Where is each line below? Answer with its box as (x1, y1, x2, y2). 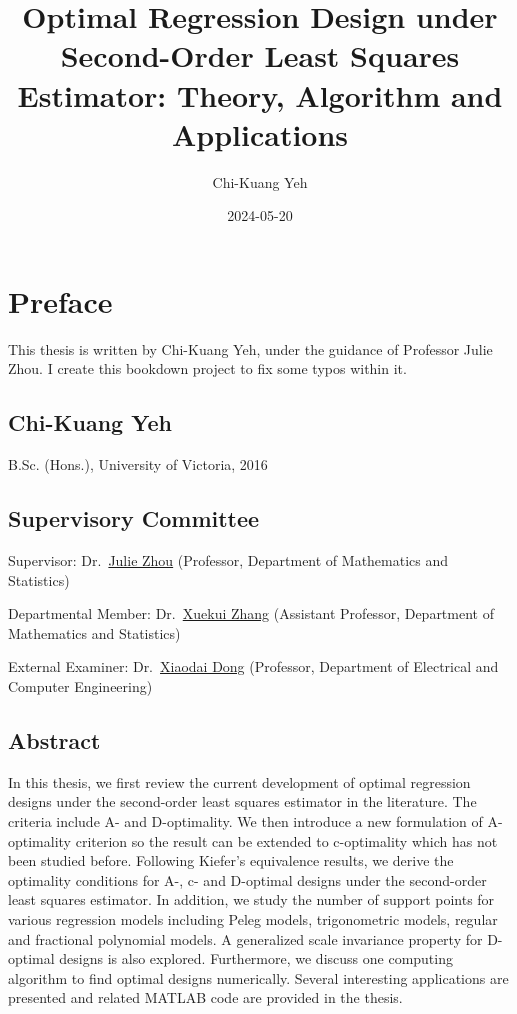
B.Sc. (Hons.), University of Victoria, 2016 (8, 454, 268, 475)
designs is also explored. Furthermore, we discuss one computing (59, 948, 453, 969)
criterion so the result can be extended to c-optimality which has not (75, 830, 498, 851)
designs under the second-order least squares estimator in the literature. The (8, 791, 477, 812)
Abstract (8, 724, 101, 755)
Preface (8, 280, 113, 321)
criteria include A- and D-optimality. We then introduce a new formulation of (8, 810, 483, 831)
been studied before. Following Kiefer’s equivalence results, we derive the (8, 850, 454, 871)
